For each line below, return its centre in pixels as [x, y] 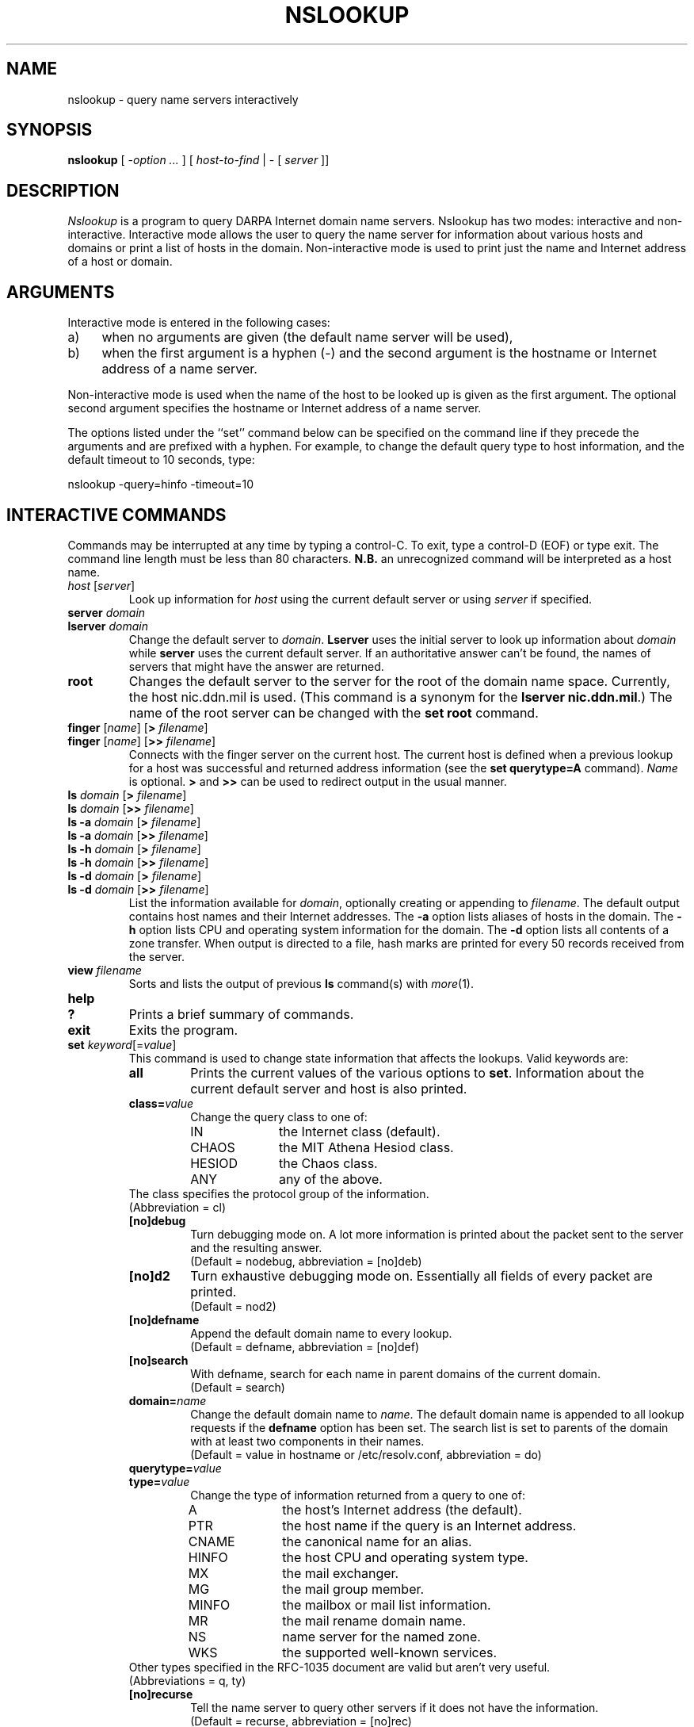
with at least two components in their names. [307, 1441]
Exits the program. [183, 1030]
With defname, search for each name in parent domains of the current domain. [395, 1373]
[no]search [158, 1360]
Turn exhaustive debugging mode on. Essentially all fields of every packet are [421, 1275]
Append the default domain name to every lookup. [321, 1333]
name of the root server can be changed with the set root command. [334, 712]
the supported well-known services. [390, 1652]
